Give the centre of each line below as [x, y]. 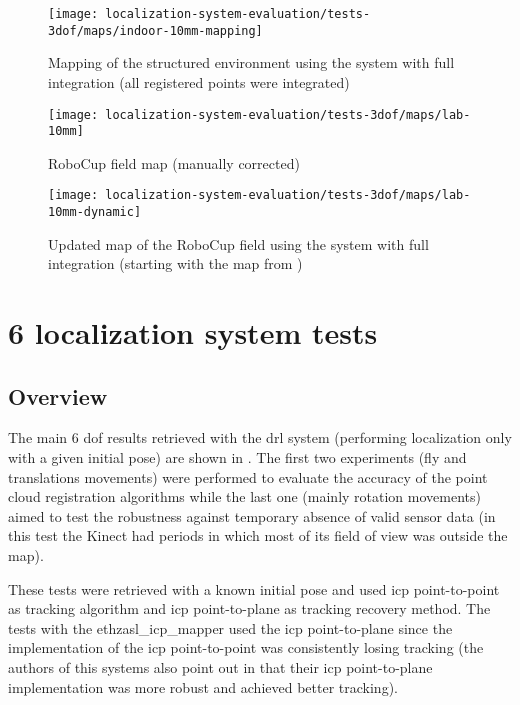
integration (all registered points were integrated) [199, 81]
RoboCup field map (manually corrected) [174, 162]
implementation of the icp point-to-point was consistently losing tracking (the [246, 647]
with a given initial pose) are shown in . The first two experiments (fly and [237, 457]
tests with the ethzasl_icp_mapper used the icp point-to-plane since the [230, 627]
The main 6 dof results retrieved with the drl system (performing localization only [260, 437]
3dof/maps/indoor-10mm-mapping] [155, 30]
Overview [58, 395]
